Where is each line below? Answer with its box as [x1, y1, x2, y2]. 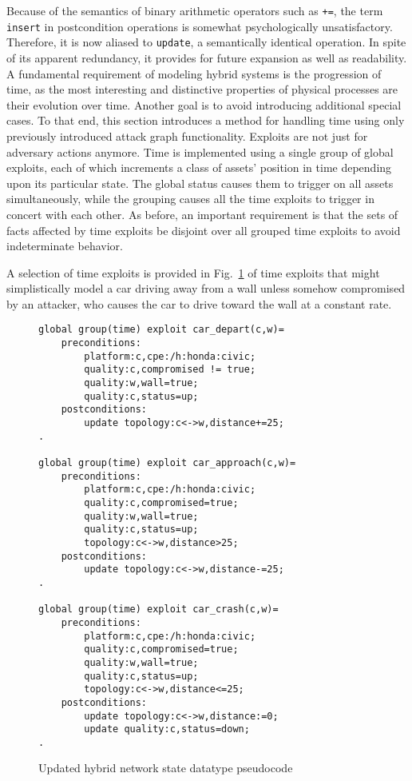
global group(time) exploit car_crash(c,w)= [38, 604, 279, 616]
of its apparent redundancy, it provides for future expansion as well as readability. [6, 49, 407, 66]
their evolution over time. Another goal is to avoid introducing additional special [6, 96, 402, 113]
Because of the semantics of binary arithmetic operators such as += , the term [6, 2, 383, 18]
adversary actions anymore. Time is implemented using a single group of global [6, 143, 394, 160]
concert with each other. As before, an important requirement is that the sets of [6, 205, 398, 222]
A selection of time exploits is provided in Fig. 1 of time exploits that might [6, 264, 380, 281]
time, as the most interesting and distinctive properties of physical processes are [6, 81, 398, 98]
